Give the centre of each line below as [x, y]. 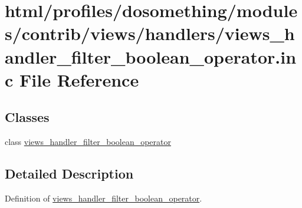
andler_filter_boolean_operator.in [151, 56]
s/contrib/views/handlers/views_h [150, 33]
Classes [27, 117]
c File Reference [72, 79]
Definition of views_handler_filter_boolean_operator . [104, 198]
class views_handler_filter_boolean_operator [88, 142]
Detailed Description [69, 174]
